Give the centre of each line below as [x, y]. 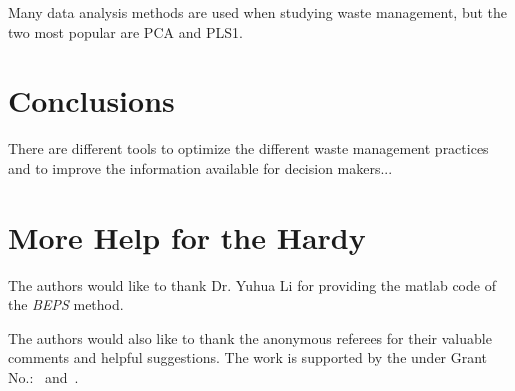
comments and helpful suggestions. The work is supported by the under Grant [248, 357]
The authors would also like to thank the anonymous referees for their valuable [250, 337]
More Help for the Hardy [187, 236]
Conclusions [91, 100]
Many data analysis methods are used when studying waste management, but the [258, 12]
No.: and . [43, 377]
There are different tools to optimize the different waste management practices [248, 148]
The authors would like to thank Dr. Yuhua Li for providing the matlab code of [252, 284]
